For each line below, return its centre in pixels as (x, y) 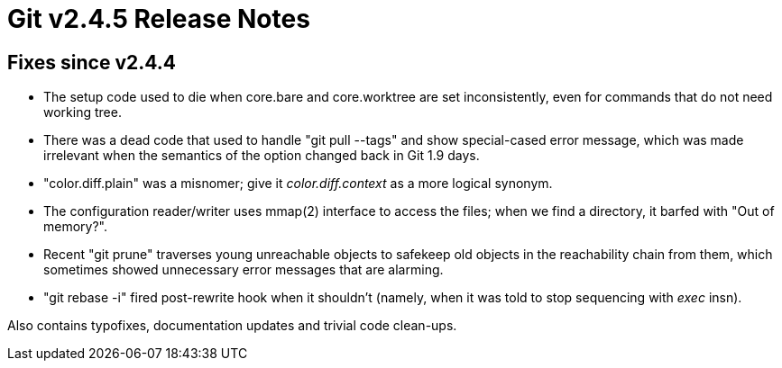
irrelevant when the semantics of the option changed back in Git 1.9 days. (262, 156)
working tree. (83, 112)
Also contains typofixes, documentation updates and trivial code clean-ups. (232, 326)
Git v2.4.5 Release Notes (159, 19)
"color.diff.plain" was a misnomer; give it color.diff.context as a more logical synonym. (298, 184)
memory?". (76, 227)
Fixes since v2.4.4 (92, 62)
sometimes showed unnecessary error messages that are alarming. (244, 270)
